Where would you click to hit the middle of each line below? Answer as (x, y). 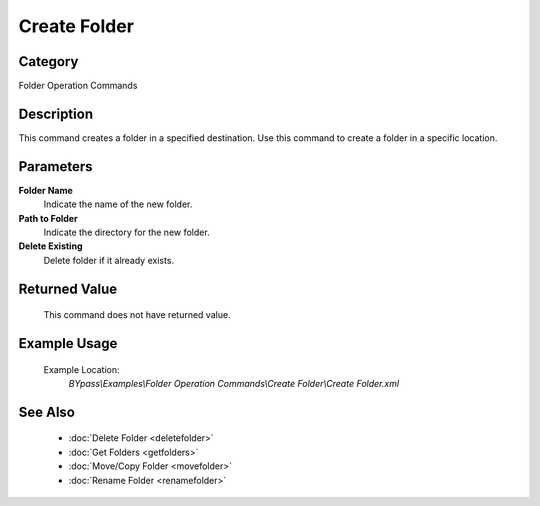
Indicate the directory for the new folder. (126, 232)
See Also (46, 411)
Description (56, 113)
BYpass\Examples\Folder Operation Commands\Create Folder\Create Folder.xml (234, 384)
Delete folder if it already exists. (109, 260)
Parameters (55, 166)
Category (48, 61)
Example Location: (81, 369)
